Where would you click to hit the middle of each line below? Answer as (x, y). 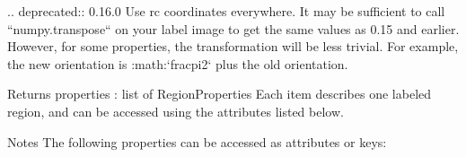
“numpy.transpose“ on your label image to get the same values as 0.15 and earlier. (233, 28)
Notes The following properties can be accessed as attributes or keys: (197, 141)
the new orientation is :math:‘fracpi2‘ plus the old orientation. (178, 63)
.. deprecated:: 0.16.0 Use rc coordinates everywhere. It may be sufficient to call (226, 11)
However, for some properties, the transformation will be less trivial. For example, (233, 46)
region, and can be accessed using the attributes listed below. (176, 111)
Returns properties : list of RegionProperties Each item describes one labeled (220, 94)
